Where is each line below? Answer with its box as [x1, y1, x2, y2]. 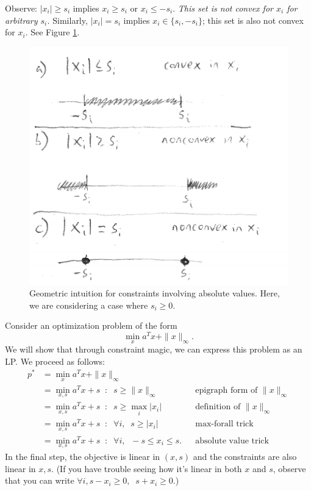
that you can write [5, 474, 74, 487]
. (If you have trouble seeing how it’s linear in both [51, 462, 242, 475]
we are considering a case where [29, 298, 148, 311]
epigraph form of [195, 385, 258, 395]
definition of [195, 403, 241, 412]
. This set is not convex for [173, 2, 273, 14]
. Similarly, [47, 13, 88, 26]
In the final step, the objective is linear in [5, 450, 160, 462]
